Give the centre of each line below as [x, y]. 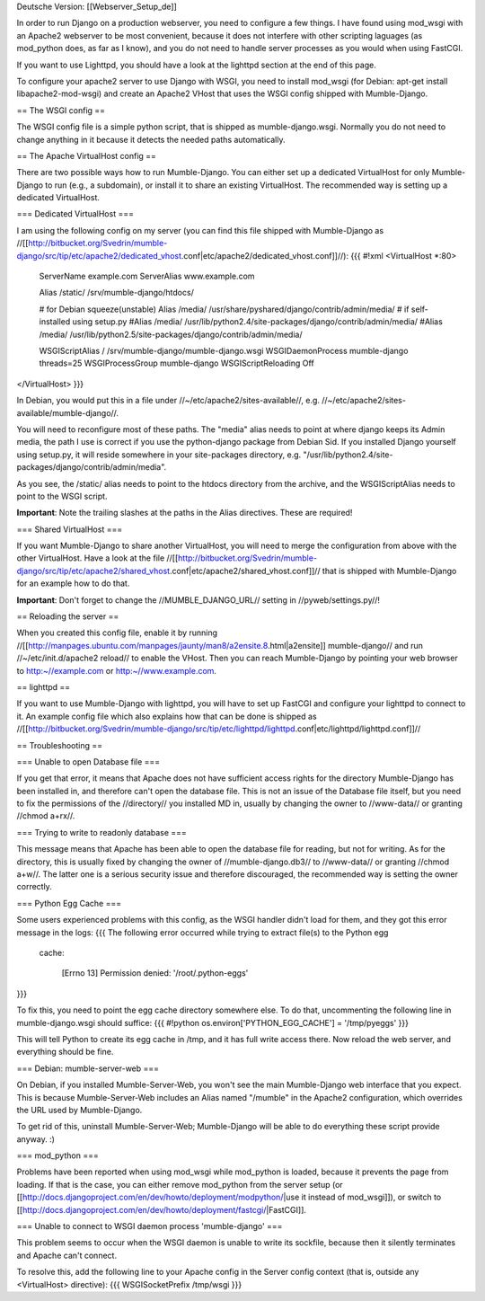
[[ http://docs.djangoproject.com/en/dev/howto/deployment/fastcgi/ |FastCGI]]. [162, 1209]
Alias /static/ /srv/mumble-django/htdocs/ [117, 293]
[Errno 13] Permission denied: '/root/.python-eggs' [155, 973]
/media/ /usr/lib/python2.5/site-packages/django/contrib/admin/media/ [171, 334]
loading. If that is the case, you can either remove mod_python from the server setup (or [180, 1184]
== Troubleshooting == [60, 745]
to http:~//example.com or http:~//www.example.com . [117, 670]
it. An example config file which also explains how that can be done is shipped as [167, 716]
